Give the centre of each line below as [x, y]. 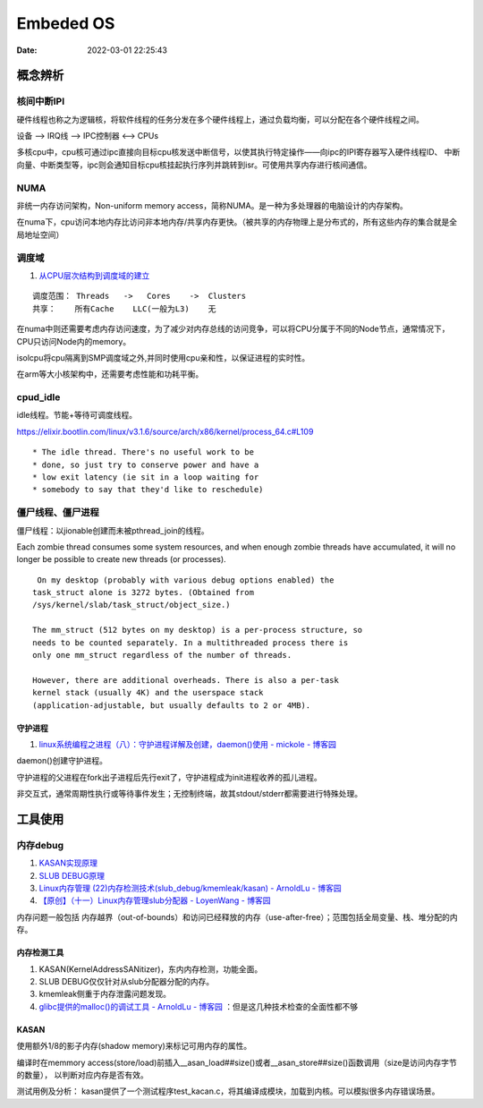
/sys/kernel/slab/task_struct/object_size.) [132, 605]
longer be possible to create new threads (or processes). [122, 559]
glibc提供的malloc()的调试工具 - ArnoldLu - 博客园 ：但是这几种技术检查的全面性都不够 [198, 1006]
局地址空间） [40, 234]
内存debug [40, 845]
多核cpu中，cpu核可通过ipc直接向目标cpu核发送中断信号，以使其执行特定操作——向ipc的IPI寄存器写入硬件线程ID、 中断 [238, 152]
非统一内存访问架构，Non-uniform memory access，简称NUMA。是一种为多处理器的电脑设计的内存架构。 [212, 206]
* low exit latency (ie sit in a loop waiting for [146, 477]
